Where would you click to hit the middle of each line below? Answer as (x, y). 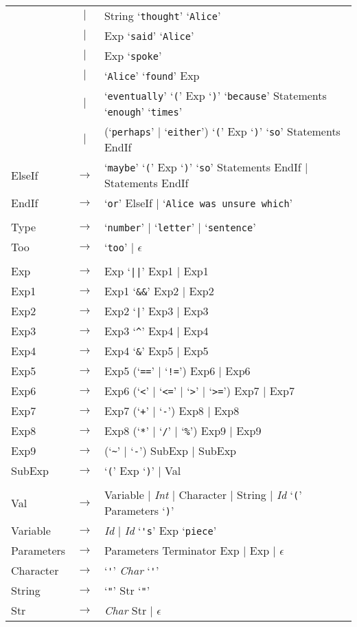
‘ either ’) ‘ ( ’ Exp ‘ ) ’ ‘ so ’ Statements (252, 131)
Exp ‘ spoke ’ (133, 55)
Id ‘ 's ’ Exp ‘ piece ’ (171, 530)
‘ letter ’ (175, 227)
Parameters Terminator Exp (172, 550)
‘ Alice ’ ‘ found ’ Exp (152, 75)
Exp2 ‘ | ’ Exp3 (139, 311)
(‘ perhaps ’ (129, 131)
